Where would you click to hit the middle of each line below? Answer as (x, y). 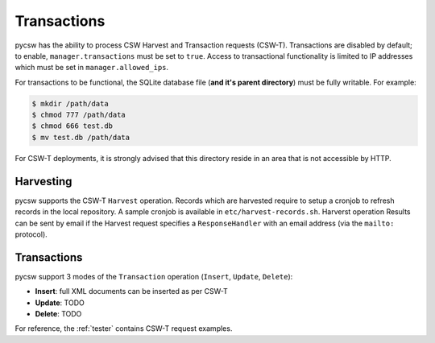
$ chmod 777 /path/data (79, 115)
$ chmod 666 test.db (72, 126)
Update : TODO (60, 303)
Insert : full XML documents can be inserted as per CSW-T (132, 291)
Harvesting (43, 181)
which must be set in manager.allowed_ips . (92, 68)
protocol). (31, 234)
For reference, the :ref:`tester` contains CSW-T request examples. (124, 329)
